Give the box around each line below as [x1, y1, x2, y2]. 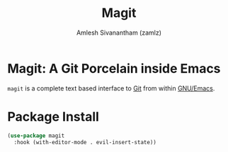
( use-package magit [7, 132, 65, 139]
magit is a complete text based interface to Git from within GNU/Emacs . [7, 83, 215, 93]
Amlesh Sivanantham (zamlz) [76, 28, 161, 37]
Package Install [7, 108, 99, 124]
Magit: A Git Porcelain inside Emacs [7, 60, 221, 76]
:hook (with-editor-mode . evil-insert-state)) [13, 139, 157, 146]
